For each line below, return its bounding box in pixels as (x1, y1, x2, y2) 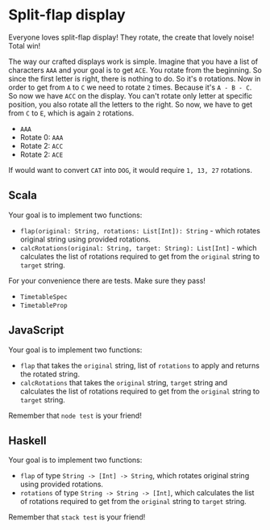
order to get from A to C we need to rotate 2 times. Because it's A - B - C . (8, 82, 252, 92)
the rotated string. (19, 369, 81, 379)
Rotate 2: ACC (19, 141, 64, 150)
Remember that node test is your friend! (8, 410, 143, 420)
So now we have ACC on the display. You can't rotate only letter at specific (8, 90, 253, 100)
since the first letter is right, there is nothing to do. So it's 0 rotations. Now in (8, 74, 261, 83)
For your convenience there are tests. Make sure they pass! (8, 276, 206, 285)
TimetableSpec (19, 292, 68, 301)
